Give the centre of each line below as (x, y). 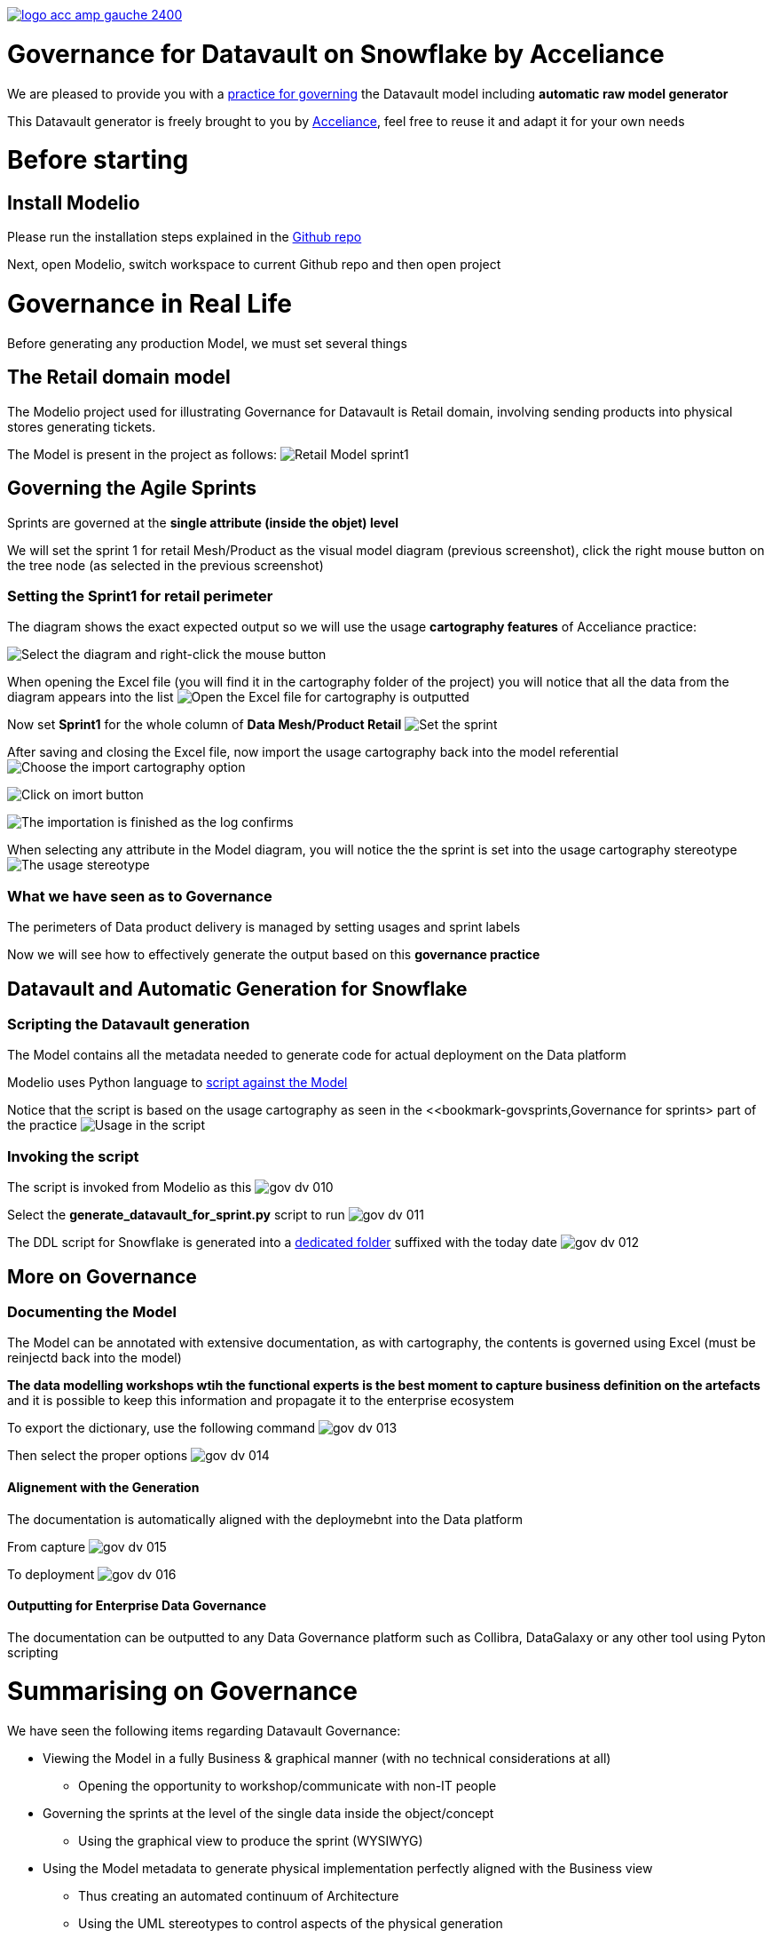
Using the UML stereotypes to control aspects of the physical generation (291, 1924)
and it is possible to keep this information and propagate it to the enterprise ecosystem (261, 1401)
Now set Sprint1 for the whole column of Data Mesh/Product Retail (205, 725)
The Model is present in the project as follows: (142, 454)
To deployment (51, 1574)
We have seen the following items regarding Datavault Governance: (204, 1731)
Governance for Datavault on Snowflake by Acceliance (336, 54)
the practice (42, 1125)
